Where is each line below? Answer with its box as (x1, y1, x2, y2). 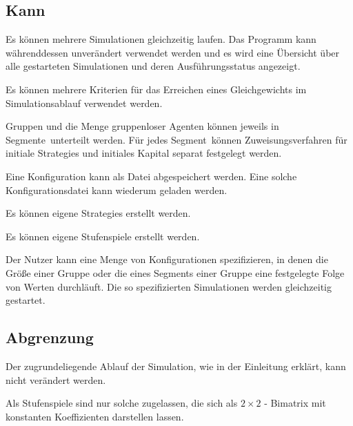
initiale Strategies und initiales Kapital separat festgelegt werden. (6, 146, 282, 160)
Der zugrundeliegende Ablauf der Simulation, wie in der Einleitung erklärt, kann (6, 358, 346, 373)
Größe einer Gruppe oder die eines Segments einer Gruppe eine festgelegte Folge (6, 265, 345, 280)
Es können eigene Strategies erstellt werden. (6, 206, 191, 220)
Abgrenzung (6, 327, 94, 348)
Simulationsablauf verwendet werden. (6, 95, 163, 110)
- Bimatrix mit (264, 396, 326, 410)
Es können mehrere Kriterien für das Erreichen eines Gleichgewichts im (6, 81, 307, 96)
